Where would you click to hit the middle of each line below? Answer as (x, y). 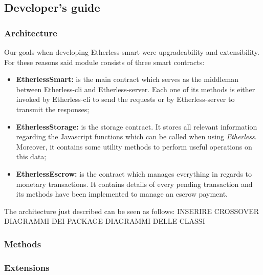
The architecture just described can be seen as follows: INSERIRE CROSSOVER (132, 211)
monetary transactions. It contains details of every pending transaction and (134, 184)
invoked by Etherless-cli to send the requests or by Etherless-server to (125, 99)
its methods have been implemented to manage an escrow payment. (122, 194)
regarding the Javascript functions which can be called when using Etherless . (136, 136)
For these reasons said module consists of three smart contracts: (104, 62)
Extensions (27, 267)
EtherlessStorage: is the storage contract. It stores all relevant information (137, 126)
